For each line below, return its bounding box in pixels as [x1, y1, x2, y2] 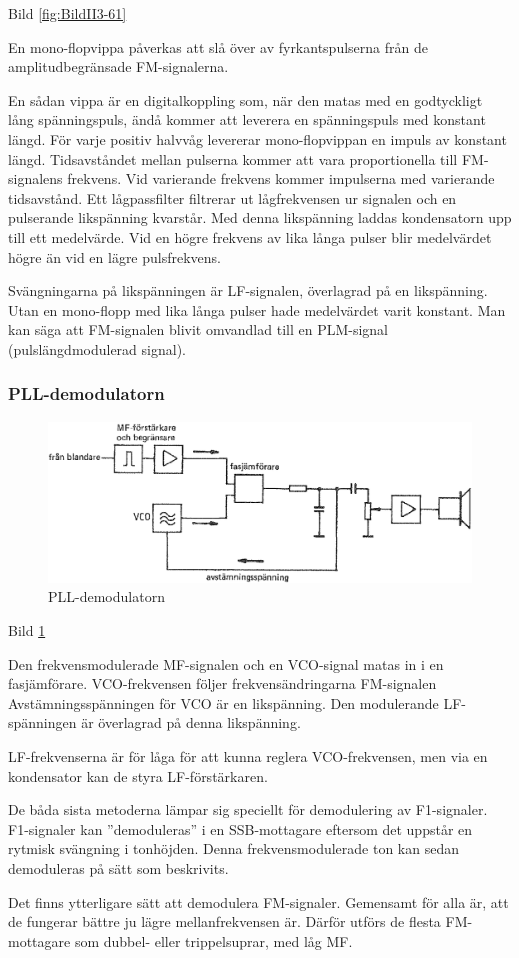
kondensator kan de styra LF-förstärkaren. [8, 765, 268, 786]
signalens [8, 168, 63, 189]
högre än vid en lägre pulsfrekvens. [8, 246, 222, 267]
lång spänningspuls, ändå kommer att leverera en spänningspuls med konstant [8, 109, 486, 130]
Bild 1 [8, 619, 46, 640]
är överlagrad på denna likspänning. [81, 712, 301, 733]
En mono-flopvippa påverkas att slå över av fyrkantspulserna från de [8, 36, 428, 57]
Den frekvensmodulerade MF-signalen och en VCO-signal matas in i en [8, 653, 444, 674]
